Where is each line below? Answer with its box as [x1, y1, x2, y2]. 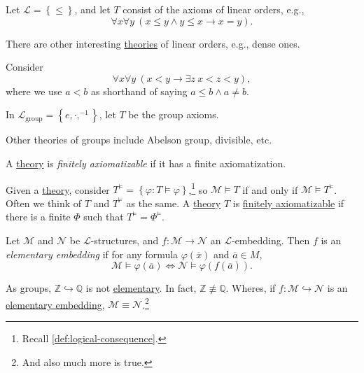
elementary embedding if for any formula [6, 246, 178, 261]
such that [83, 209, 124, 224]
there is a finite [6, 209, 71, 224]
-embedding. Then [231, 233, 310, 247]
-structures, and [90, 233, 159, 247]
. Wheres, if [225, 281, 276, 295]
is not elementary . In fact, [85, 281, 197, 295]
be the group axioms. [128, 107, 219, 122]
